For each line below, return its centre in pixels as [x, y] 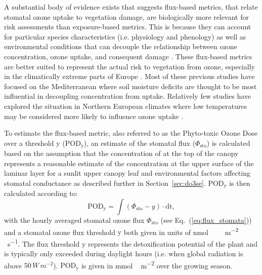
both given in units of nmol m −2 [181, 231]
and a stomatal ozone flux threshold [60, 232]
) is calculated [228, 143]
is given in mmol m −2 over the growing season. [157, 264]
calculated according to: [41, 193]
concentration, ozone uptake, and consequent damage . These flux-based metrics [128, 56]
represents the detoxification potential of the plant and [173, 243]
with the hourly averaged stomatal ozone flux [74, 220]
